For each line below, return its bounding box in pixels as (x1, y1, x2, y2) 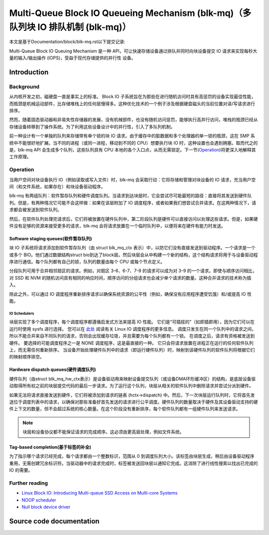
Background (9, 83, 40, 90)
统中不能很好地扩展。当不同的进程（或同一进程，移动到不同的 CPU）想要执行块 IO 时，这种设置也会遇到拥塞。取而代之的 (9, 140, 258, 146)
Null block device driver (21, 504, 71, 510)
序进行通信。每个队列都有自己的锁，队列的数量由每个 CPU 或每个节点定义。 (9, 259, 165, 265)
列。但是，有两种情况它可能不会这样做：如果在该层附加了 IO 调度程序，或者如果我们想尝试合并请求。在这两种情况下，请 (9, 199, 257, 205)
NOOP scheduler (21, 497, 57, 503)
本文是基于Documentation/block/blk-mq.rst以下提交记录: (9, 39, 126, 45)
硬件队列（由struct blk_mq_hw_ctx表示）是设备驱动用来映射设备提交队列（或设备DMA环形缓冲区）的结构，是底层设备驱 (9, 375, 256, 381)
